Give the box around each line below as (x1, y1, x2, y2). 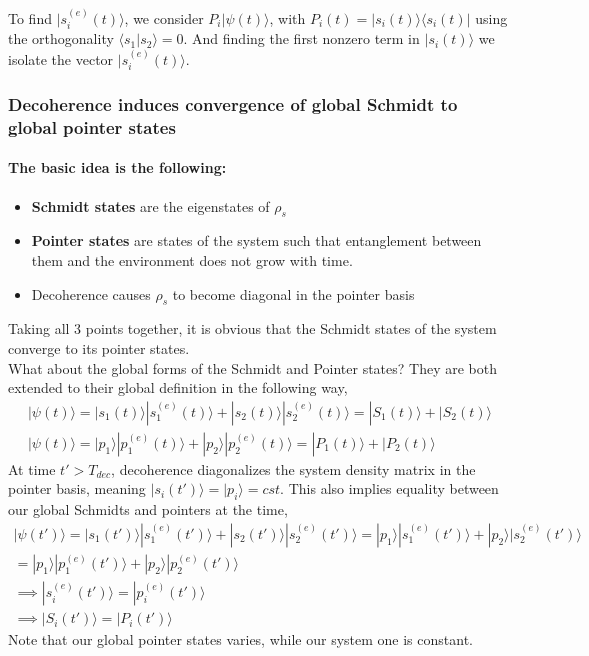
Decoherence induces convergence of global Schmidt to (8, 91, 458, 116)
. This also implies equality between (280, 478, 499, 499)
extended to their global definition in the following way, (8, 377, 348, 398)
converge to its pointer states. (8, 338, 190, 358)
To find (8, 7, 52, 28)
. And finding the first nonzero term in (183, 28, 420, 49)
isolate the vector (8, 48, 114, 69)
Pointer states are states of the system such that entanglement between (31, 230, 482, 251)
